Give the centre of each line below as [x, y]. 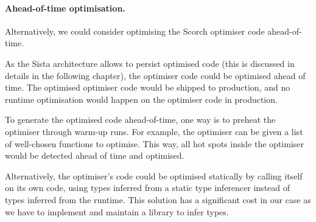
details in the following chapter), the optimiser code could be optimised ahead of [155, 75]
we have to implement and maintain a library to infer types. [117, 211]
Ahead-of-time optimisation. [65, 8]
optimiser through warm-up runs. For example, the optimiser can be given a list [154, 131]
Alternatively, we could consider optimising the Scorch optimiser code [135, 31]
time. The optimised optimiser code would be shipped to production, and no [148, 87]
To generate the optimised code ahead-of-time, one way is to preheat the [140, 120]
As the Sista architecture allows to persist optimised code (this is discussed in [150, 63]
